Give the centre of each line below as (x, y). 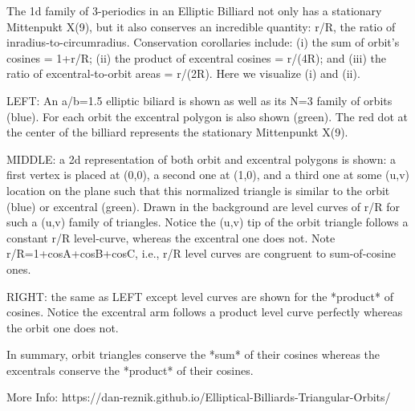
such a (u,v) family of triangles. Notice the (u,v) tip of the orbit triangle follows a (207, 222)
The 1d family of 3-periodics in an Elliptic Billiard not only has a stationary (194, 10)
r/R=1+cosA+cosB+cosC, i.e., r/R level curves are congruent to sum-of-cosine (201, 253)
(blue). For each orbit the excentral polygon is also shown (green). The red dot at (207, 116)
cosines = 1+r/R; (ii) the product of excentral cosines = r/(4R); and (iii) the (196, 57)
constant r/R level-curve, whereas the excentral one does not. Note (171, 237)
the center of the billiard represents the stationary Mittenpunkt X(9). (177, 132)
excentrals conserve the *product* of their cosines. (130, 370)
